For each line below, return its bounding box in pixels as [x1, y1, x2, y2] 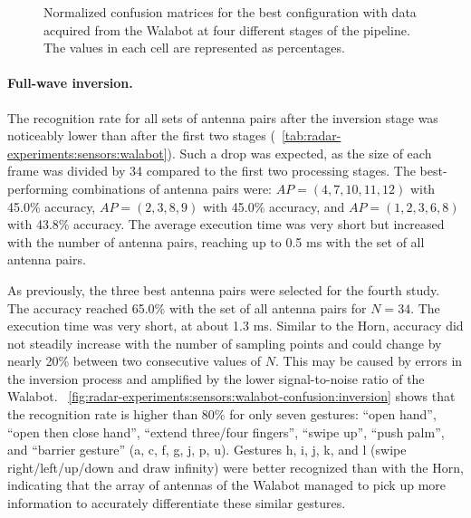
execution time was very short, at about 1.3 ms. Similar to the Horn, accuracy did [7, 316, 464, 335]
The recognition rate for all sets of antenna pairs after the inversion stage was [7, 108, 438, 127]
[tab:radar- [281, 126, 341, 145]
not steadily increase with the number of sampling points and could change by [7, 333, 442, 352]
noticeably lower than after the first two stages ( [7, 126, 275, 145]
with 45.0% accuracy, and [202, 197, 345, 216]
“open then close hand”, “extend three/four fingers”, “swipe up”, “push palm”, [7, 422, 445, 441]
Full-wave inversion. [7, 73, 133, 92]
